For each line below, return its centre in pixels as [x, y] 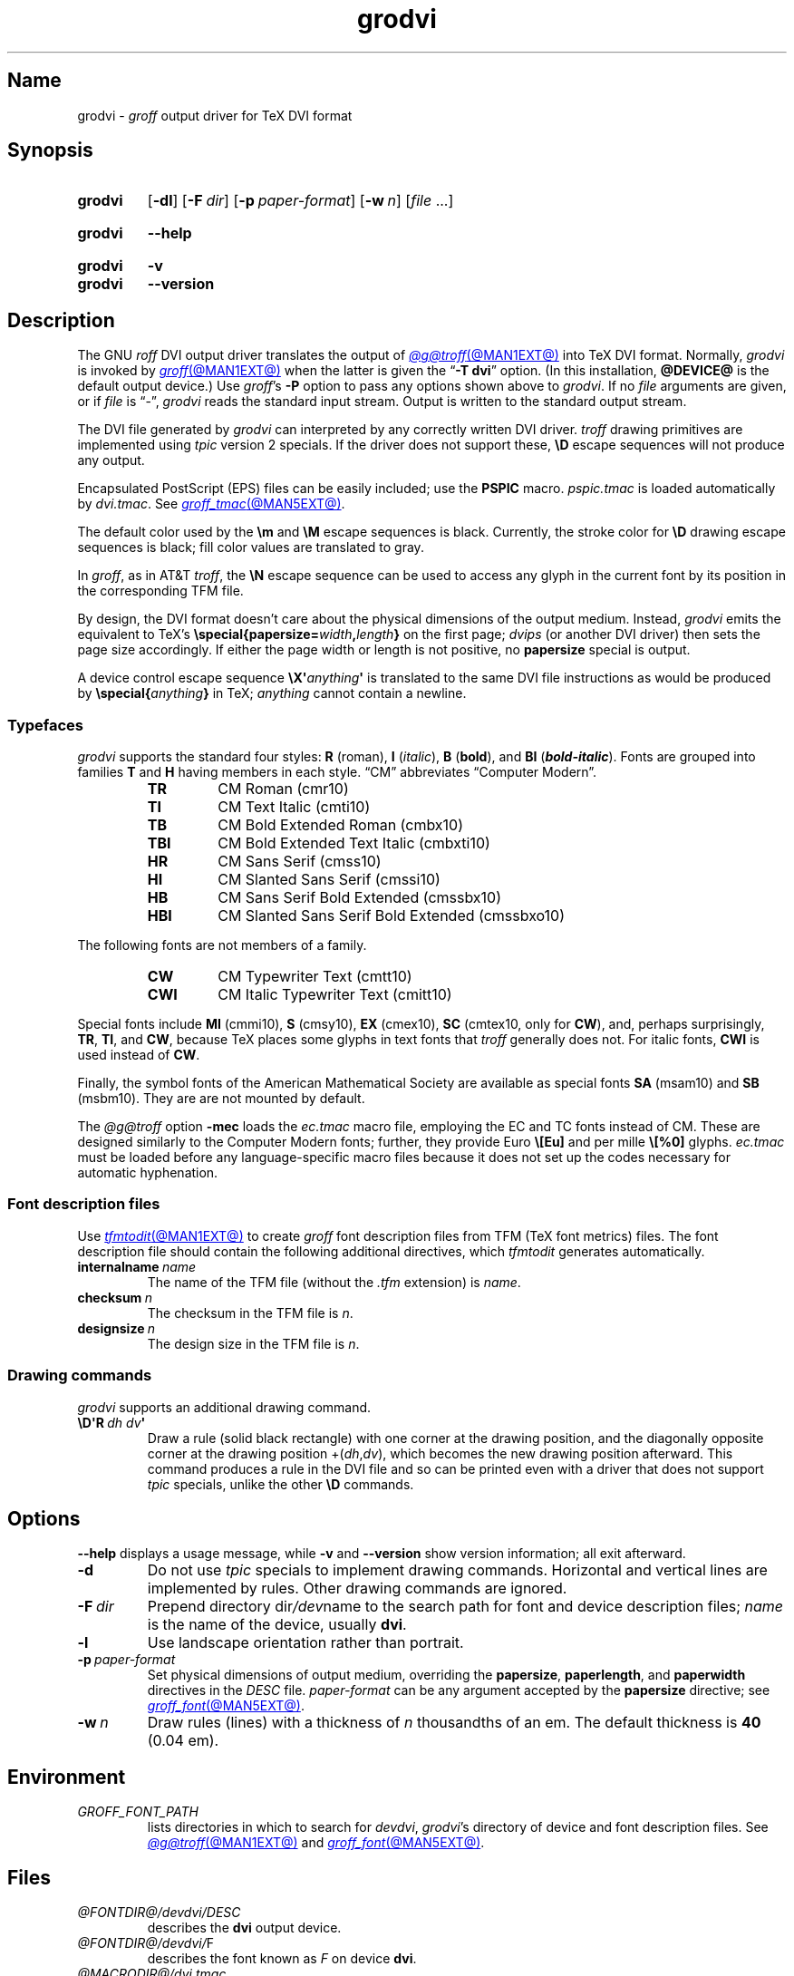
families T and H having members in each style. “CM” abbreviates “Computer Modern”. [337, 772]
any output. [111, 460]
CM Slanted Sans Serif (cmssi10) [329, 880]
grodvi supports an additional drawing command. [224, 1407]
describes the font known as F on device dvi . [282, 1959]
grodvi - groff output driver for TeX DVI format [215, 115]
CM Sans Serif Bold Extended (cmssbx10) [360, 898]
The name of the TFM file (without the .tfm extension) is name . [334, 1282]
